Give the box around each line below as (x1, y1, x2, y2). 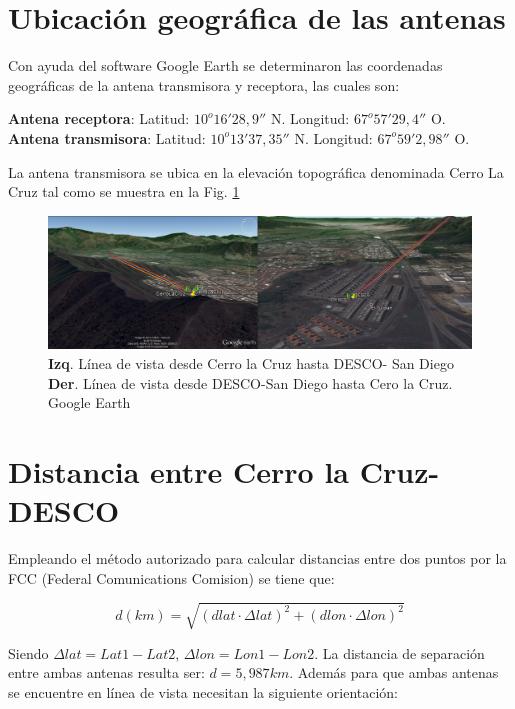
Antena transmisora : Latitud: (8, 127, 206, 148)
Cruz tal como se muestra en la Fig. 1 (8, 181, 240, 202)
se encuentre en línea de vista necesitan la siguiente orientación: (8, 682, 399, 703)
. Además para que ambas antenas (289, 662, 499, 683)
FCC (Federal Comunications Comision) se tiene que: (8, 567, 335, 588)
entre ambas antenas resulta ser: (8, 662, 205, 683)
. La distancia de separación (314, 642, 485, 663)
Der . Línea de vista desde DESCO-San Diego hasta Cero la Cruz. (48, 372, 453, 393)
